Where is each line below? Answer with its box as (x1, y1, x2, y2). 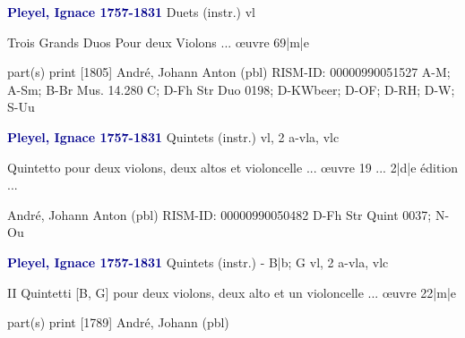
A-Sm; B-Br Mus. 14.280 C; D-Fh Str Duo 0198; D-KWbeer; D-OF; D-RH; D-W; (7, 80, 455, 98)
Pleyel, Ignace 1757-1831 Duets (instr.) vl (7, 3, 255, 21)
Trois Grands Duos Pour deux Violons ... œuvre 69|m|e (7, 32, 309, 51)
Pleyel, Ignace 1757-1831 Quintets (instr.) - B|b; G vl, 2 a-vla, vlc (7, 252, 389, 271)
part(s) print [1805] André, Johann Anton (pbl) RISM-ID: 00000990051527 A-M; (7, 63, 451, 81)
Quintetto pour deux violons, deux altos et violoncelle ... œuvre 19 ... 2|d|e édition (7, 157, 459, 176)
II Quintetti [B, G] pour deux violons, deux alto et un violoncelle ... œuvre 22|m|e (7, 283, 456, 301)
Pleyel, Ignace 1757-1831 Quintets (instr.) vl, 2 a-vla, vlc (7, 127, 340, 146)
